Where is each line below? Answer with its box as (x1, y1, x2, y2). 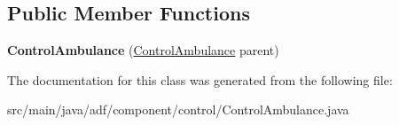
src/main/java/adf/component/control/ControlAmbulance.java (7, 100, 349, 119)
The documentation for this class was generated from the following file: (7, 70, 393, 89)
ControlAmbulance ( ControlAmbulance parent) (7, 41, 279, 59)
